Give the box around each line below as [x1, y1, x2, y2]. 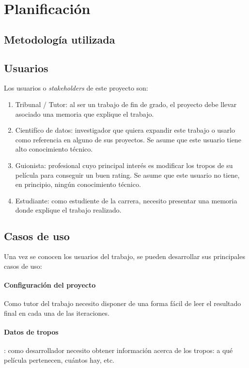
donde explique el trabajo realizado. [15, 205, 122, 215]
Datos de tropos [4, 326, 59, 337]
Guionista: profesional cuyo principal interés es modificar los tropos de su [15, 160, 233, 170]
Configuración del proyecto [4, 279, 96, 290]
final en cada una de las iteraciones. [4, 307, 109, 318]
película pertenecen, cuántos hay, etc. [4, 354, 115, 365]
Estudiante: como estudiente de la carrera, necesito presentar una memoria [15, 195, 237, 205]
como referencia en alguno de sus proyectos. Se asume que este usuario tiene [15, 134, 241, 144]
